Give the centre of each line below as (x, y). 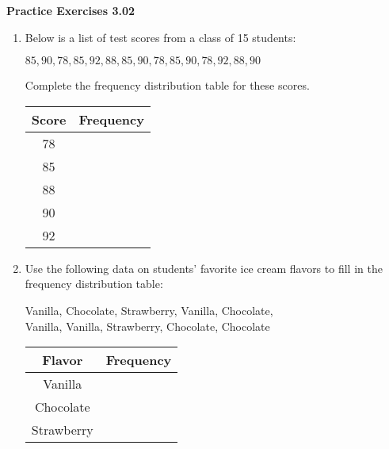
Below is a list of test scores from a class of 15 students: (160, 37)
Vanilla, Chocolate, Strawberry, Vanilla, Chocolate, (149, 310)
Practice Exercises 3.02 (71, 10)
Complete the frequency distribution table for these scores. (167, 85)
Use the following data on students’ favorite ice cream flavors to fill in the (204, 268)
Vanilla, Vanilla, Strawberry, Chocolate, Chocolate (147, 326)
